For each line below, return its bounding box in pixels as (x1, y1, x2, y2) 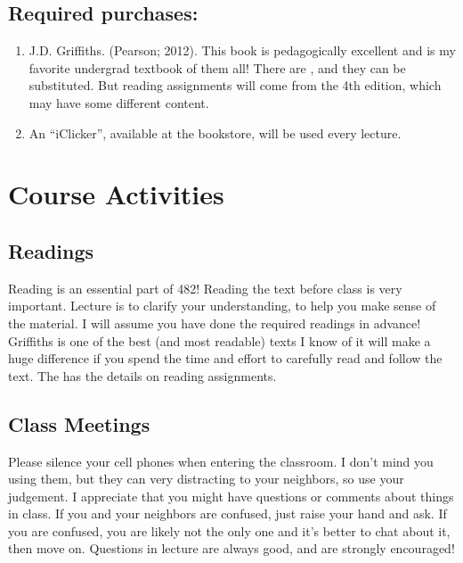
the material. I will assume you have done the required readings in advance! (8, 313, 421, 332)
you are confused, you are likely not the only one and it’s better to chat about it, (8, 521, 451, 540)
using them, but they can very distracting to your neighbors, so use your (8, 469, 404, 488)
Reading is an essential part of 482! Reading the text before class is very (8, 278, 402, 297)
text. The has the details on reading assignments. (8, 366, 277, 385)
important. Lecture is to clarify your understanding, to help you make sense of (8, 296, 436, 315)
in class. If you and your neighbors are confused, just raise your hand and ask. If (8, 504, 447, 523)
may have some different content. (28, 93, 209, 112)
